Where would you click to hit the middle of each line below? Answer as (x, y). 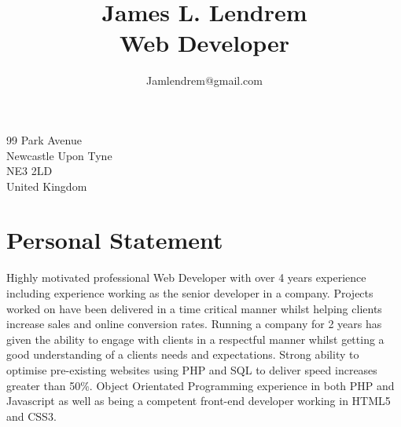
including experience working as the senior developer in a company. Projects (190, 293)
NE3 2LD (29, 171)
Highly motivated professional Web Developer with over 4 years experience (186, 277)
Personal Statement (115, 240)
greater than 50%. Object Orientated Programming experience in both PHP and (200, 385)
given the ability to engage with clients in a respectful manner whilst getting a (195, 339)
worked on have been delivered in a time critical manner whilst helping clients (194, 308)
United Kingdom (47, 186)
